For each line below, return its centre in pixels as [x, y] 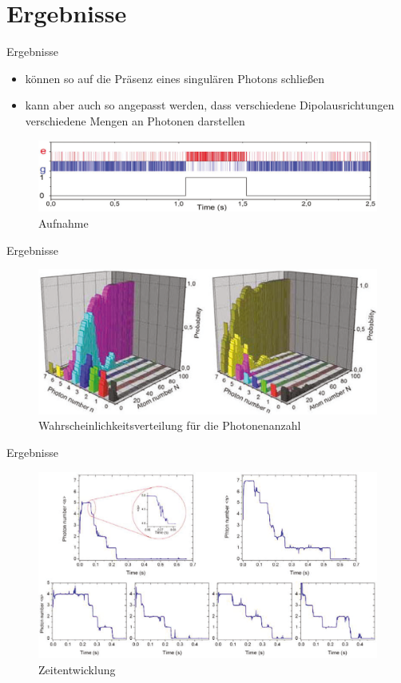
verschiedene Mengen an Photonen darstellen [135, 120]
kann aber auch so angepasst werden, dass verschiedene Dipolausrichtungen [210, 105]
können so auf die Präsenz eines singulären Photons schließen [175, 78]
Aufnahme [64, 222]
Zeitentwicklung [77, 670]
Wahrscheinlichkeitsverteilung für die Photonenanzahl [170, 425]
